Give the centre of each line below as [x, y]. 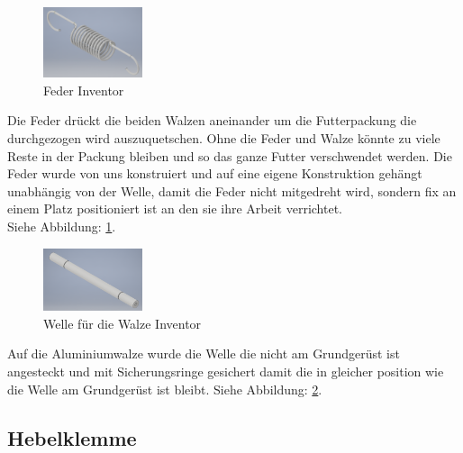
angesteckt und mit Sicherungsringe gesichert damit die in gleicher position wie [226, 371]
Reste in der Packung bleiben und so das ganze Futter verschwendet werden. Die [230, 155]
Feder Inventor [84, 90]
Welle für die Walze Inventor [123, 323]
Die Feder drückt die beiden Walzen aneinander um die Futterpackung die [212, 120]
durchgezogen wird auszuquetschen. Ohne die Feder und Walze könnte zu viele [224, 137]
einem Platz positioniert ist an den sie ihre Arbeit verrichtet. [175, 208]
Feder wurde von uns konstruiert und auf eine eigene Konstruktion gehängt [215, 173]
